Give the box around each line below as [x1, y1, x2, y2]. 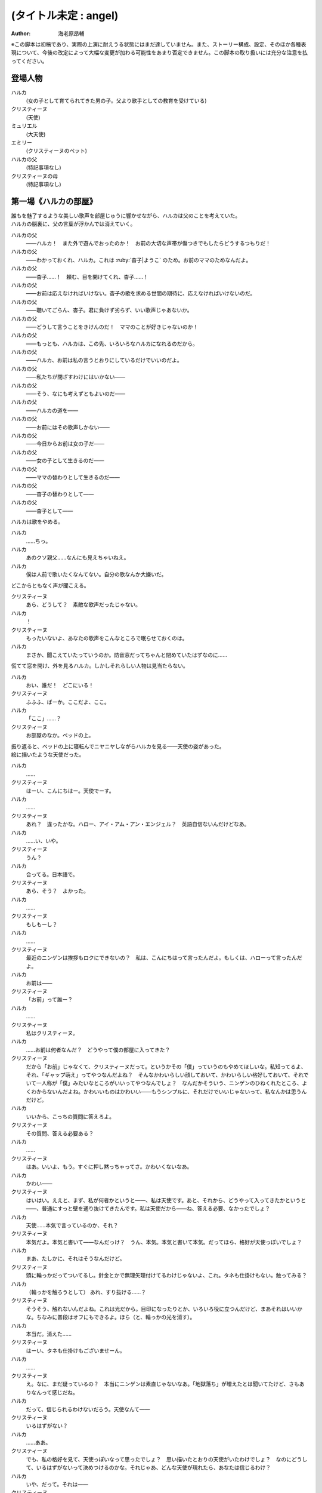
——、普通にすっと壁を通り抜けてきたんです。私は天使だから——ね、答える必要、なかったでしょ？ [26, 1205, 271, 1212]
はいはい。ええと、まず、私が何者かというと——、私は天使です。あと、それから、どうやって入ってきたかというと [26, 1196, 306, 1203]
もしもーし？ [26, 920, 58, 928]
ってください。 [11, 57, 48, 64]
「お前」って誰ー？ [26, 996, 73, 1003]
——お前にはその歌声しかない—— [26, 423, 110, 431]
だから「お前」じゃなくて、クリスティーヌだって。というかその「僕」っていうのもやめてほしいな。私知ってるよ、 [26, 1063, 306, 1070]
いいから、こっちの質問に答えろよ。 [26, 1113, 115, 1120]
